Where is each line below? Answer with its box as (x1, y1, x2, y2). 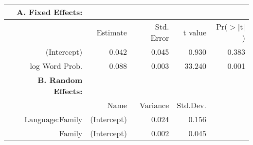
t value (183, 26, 207, 38)
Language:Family (24, 113, 83, 125)
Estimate (96, 26, 127, 38)
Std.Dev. (177, 99, 207, 111)
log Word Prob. (30, 60, 83, 71)
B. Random (37, 74, 83, 85)
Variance (139, 99, 169, 111)
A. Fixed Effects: (17, 6, 83, 17)
